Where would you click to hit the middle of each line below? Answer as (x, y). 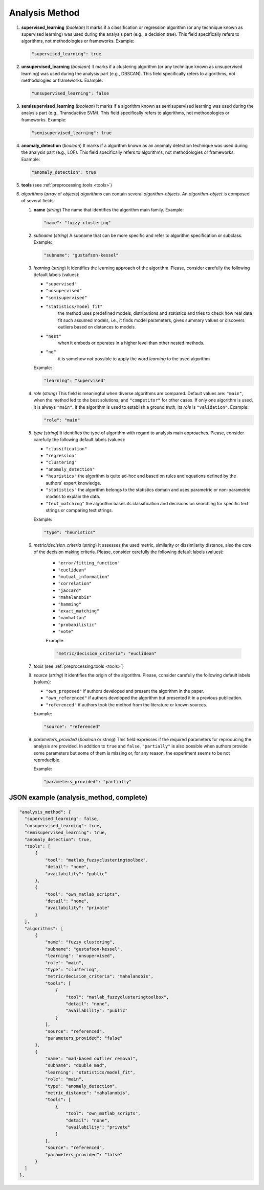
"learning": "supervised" (75, 381)
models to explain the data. (73, 496)
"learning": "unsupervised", (80, 956)
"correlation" (75, 583)
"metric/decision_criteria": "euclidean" (106, 653)
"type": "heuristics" (70, 532)
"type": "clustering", (72, 969)
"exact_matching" (79, 611)
